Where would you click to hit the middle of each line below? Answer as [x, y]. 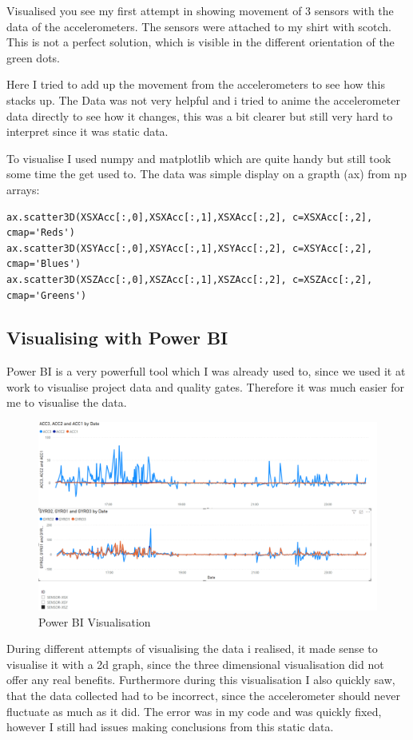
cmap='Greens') [47, 295]
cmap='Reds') [41, 233]
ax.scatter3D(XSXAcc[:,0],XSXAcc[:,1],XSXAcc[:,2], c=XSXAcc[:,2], [190, 217]
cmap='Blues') [44, 264]
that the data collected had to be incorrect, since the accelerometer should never [204, 696]
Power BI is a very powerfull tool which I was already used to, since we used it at [206, 371]
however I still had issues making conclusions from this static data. [170, 727]
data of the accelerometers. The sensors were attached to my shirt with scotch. [199, 26]
